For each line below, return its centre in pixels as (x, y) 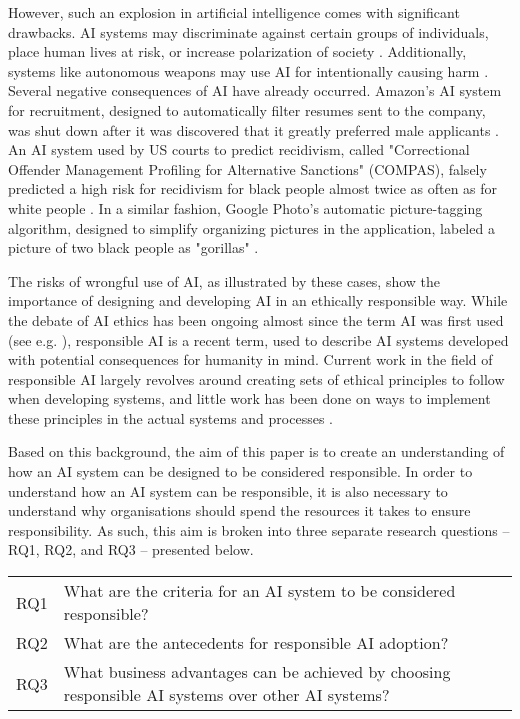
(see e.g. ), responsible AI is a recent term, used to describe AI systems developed (258, 339)
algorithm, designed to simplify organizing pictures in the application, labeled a (251, 227)
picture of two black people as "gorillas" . (133, 247)
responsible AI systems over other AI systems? (226, 695)
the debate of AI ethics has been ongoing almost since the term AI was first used (256, 319)
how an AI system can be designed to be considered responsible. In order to (240, 471)
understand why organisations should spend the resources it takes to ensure (239, 510)
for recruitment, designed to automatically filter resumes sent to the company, (247, 109)
